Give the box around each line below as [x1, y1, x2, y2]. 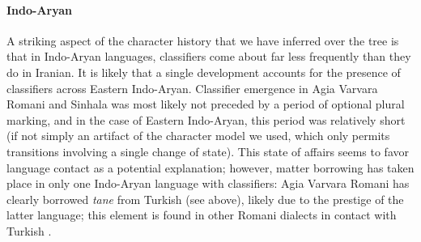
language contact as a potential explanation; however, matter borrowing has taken [6, 159, 415, 176]
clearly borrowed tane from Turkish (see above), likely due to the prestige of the [6, 190, 404, 207]
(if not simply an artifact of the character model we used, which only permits [6, 127, 390, 144]
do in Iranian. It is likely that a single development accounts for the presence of [6, 63, 401, 80]
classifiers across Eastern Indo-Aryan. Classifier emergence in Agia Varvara [6, 79, 378, 96]
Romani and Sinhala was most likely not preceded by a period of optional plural [6, 96, 405, 113]
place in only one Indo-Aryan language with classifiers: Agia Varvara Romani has [6, 175, 410, 192]
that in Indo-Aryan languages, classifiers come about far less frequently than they [6, 48, 411, 65]
